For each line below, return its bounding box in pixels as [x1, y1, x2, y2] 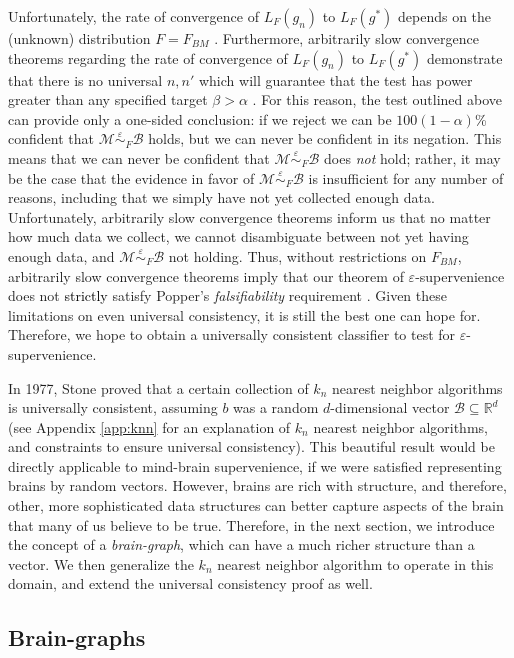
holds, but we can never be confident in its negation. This [148, 128, 502, 149]
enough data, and [8, 245, 115, 266]
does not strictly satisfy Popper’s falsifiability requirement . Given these [8, 285, 447, 306]
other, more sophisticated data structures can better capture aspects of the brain [8, 495, 504, 516]
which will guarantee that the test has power [198, 69, 473, 90]
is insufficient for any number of [308, 167, 504, 188]
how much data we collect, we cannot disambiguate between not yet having [8, 226, 469, 247]
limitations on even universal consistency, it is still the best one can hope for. [8, 304, 481, 325]
